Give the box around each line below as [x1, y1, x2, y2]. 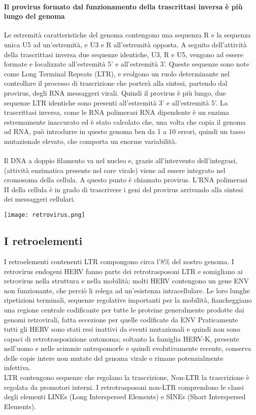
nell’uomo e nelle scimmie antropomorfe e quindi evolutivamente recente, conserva [4, 343, 251, 353]
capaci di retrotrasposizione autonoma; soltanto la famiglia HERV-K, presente [4, 333, 239, 344]
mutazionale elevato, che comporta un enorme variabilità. [4, 136, 177, 146]
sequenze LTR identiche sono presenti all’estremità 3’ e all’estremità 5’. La [4, 97, 228, 107]
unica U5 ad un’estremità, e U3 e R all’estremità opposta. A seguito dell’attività [4, 39, 247, 49]
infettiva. [4, 362, 31, 373]
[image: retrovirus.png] [4, 211, 85, 219]
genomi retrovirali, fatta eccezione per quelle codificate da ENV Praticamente [4, 314, 238, 324]
